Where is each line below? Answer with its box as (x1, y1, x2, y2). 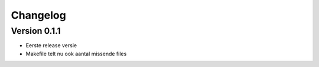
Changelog (11, 9, 66, 22)
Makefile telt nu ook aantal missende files (25, 50, 127, 57)
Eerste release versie (25, 42, 77, 49)
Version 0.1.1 (11, 26, 61, 36)
